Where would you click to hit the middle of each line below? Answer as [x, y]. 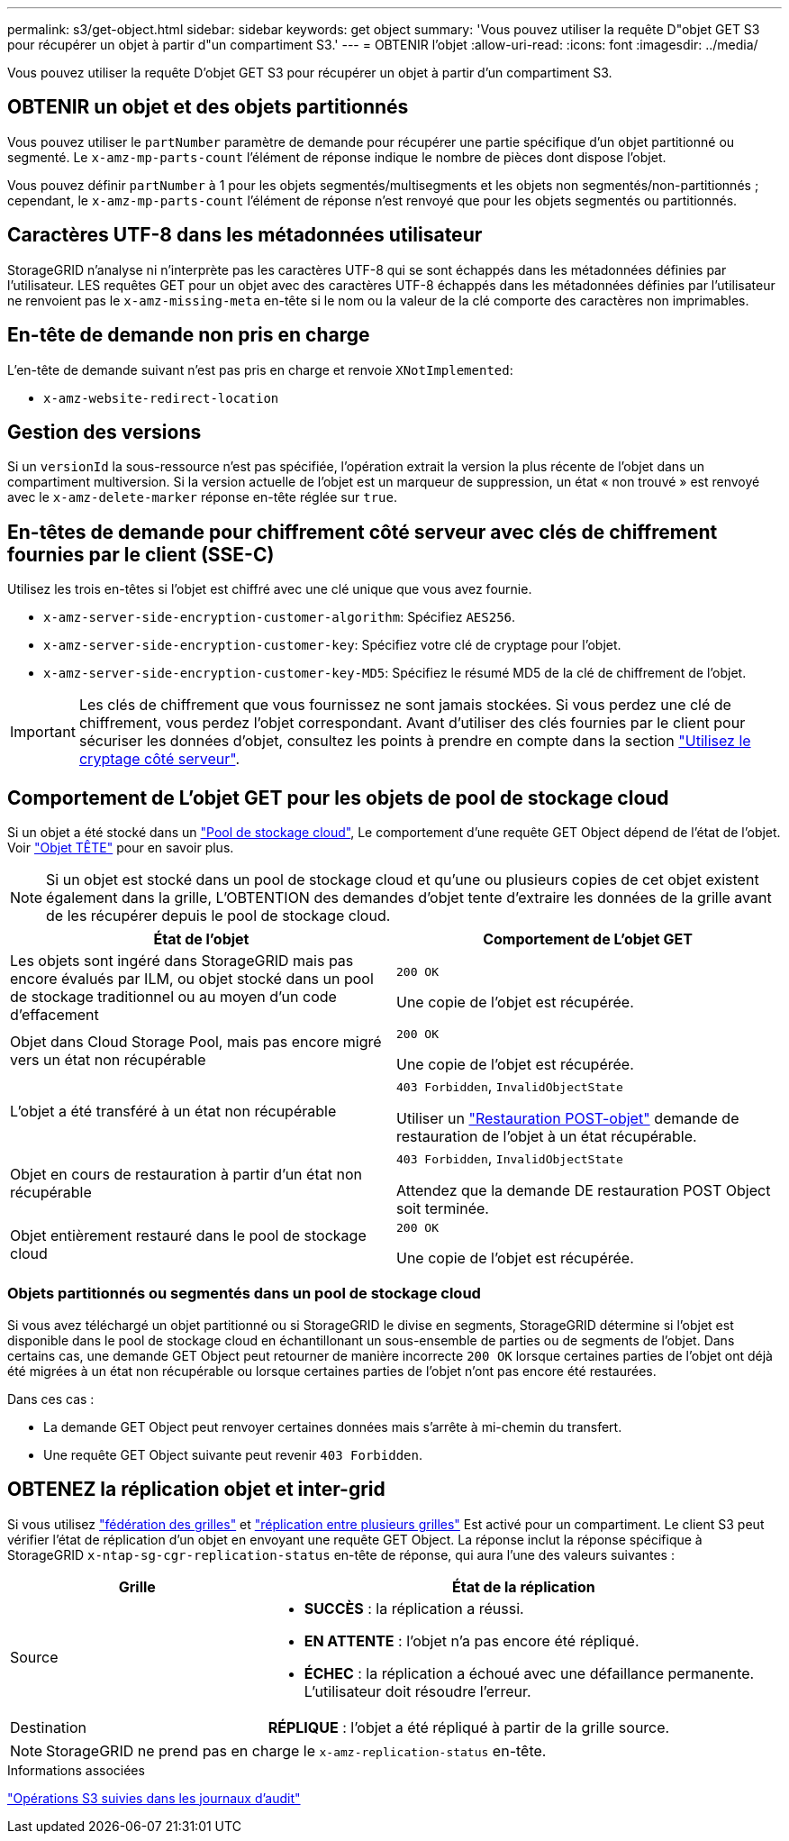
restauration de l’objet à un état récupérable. [547, 1137]
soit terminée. [443, 1209]
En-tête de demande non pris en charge [189, 335]
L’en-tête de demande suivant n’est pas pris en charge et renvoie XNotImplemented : [260, 369]
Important [43, 732]
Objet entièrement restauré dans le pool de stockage [188, 1235]
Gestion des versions [104, 432]
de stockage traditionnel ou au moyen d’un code [173, 997]
